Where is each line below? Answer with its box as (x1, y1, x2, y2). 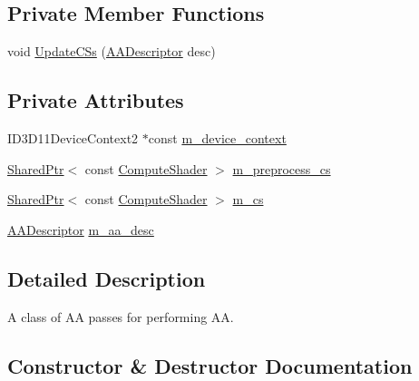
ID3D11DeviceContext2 (7, 129, 139, 147)
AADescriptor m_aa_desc (7, 220, 154, 239)
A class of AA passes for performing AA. (7, 307, 234, 326)
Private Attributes (7, 86, 184, 114)
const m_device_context (148, 129, 287, 147)
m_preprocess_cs (232, 159, 331, 178)
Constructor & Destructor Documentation (7, 351, 413, 379)
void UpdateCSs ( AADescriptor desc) (7, 42, 216, 61)
